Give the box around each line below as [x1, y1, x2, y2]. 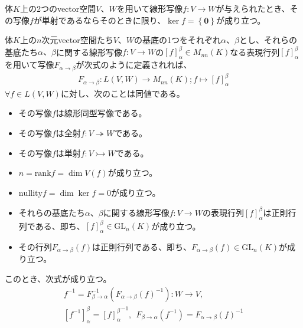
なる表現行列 [230, 45, 280, 58]
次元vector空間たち [41, 34, 113, 46]
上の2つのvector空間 [19, 2, 96, 14]
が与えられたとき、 [216, 2, 290, 14]
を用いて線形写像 [116, 2, 183, 14]
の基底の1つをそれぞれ [134, 34, 221, 46]
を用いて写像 [5, 58, 54, 71]
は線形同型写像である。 [56, 107, 147, 119]
